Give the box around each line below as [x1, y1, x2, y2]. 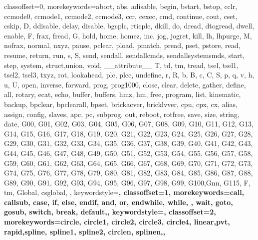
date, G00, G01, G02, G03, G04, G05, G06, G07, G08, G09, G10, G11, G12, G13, [4, 118, 254, 129]
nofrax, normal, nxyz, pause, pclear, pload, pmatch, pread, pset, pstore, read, [4, 40, 241, 50]
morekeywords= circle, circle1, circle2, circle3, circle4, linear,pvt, [4, 216, 230, 227]
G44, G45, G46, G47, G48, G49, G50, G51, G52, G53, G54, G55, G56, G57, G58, [4, 147, 253, 158]
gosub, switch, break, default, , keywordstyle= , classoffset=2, [4, 206, 216, 217]
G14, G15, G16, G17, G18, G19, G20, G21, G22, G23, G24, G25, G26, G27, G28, [4, 128, 253, 138]
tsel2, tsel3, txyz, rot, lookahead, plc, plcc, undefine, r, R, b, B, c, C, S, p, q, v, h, [4, 69, 255, 80]
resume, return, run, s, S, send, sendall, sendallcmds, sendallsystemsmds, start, [4, 49, 245, 60]
